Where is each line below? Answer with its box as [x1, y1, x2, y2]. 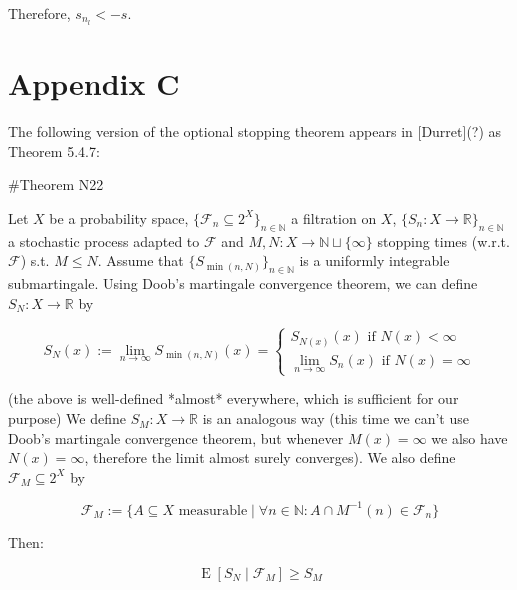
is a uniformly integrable [299, 250, 450, 271]
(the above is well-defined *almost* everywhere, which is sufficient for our [8, 388, 459, 409]
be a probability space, [49, 207, 189, 228]
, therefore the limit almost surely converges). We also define [84, 447, 456, 468]
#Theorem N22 [8, 174, 104, 195]
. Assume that [97, 250, 184, 271]
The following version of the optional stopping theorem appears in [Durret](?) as [8, 120, 502, 141]
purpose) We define [8, 408, 126, 429]
